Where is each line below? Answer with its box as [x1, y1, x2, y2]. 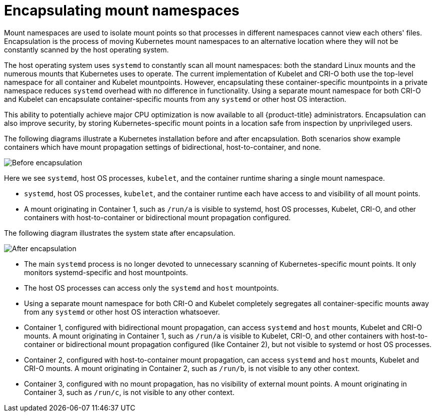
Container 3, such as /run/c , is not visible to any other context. [24, 388, 234, 397]
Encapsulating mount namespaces [4, 2, 239, 19]
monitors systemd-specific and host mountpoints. [24, 268, 188, 277]
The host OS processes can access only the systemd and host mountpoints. [24, 283, 279, 292]
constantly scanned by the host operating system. [4, 45, 169, 54]
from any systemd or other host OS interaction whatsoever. [24, 307, 220, 316]
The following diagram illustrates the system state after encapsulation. [4, 228, 235, 237]
